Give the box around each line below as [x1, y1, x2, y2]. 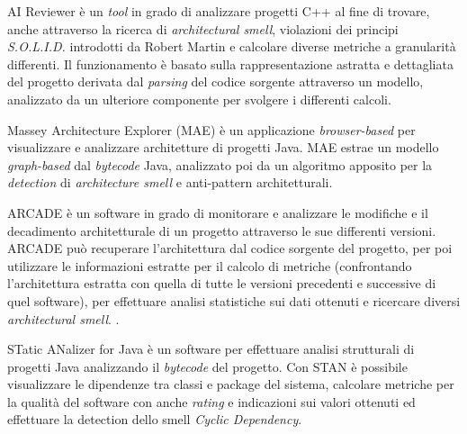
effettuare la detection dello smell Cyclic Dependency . [7, 410, 302, 429]
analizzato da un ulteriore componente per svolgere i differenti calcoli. [7, 89, 391, 108]
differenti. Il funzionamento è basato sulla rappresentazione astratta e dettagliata [7, 54, 454, 73]
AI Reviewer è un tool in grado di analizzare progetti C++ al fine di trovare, [7, 2, 430, 20]
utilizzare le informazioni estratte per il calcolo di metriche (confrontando [7, 256, 412, 275]
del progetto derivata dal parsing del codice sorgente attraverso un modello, [7, 72, 424, 91]
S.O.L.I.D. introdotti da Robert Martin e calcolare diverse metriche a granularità [7, 37, 456, 56]
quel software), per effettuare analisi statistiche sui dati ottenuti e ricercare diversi [7, 291, 461, 310]
